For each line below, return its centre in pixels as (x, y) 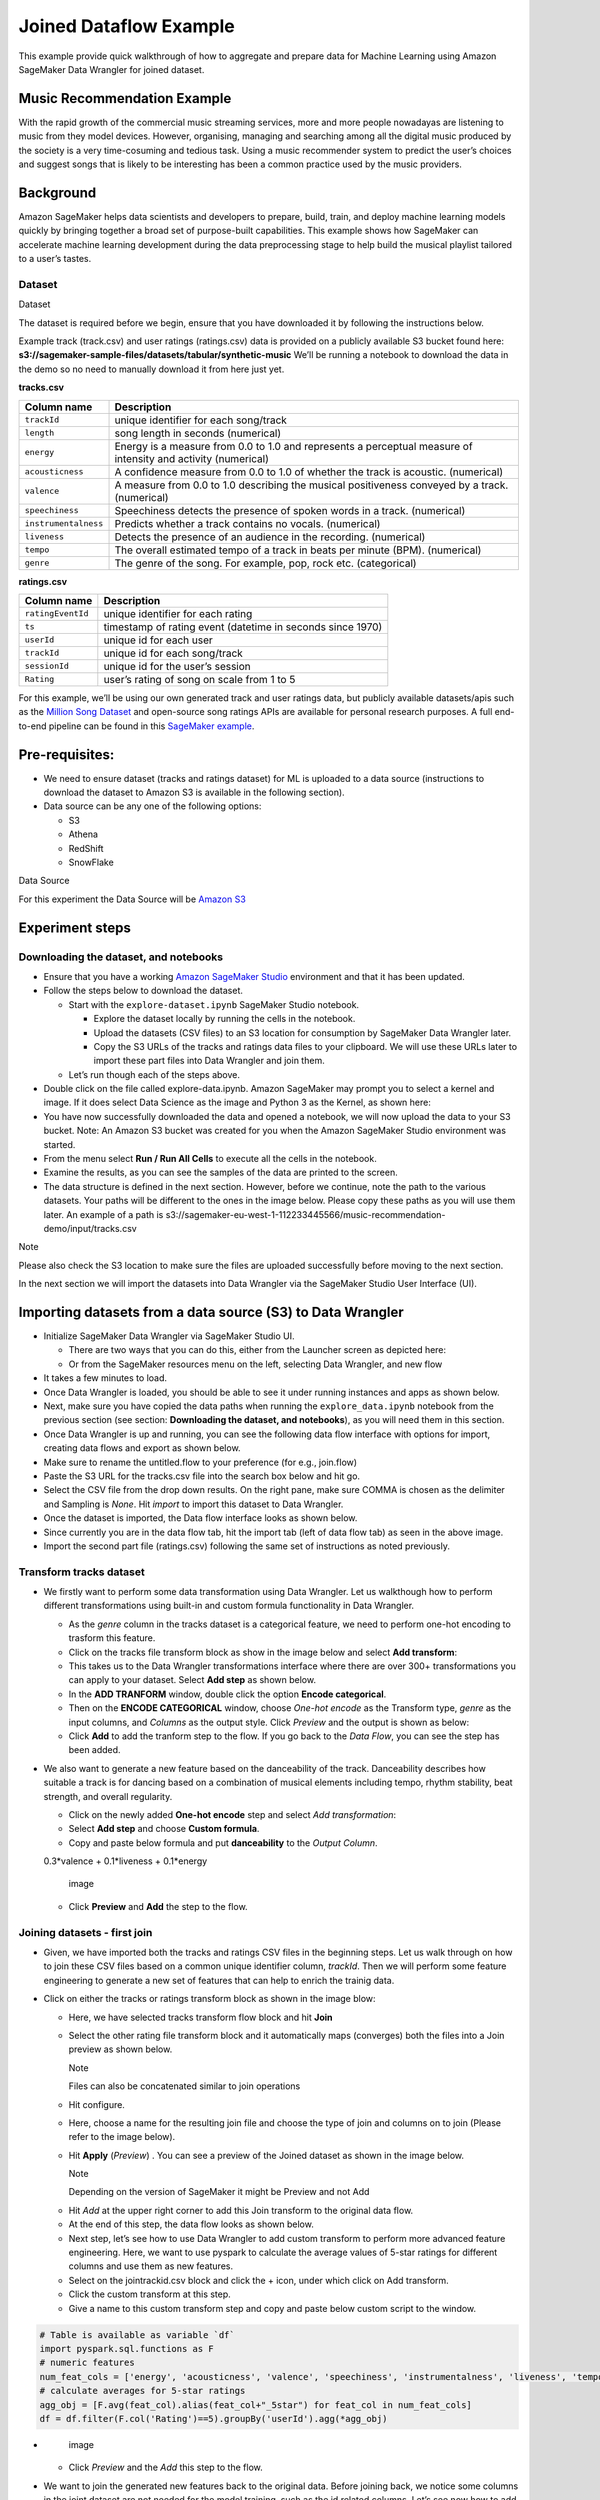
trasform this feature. (112, 1638)
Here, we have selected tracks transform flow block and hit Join (201, 2017)
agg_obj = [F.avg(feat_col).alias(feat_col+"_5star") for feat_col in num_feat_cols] (255, 2404)
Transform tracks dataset (81, 1572)
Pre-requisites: (66, 754)
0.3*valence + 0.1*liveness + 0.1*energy (125, 1861)
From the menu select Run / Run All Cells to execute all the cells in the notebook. (210, 1159)
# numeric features (87, 2363)
